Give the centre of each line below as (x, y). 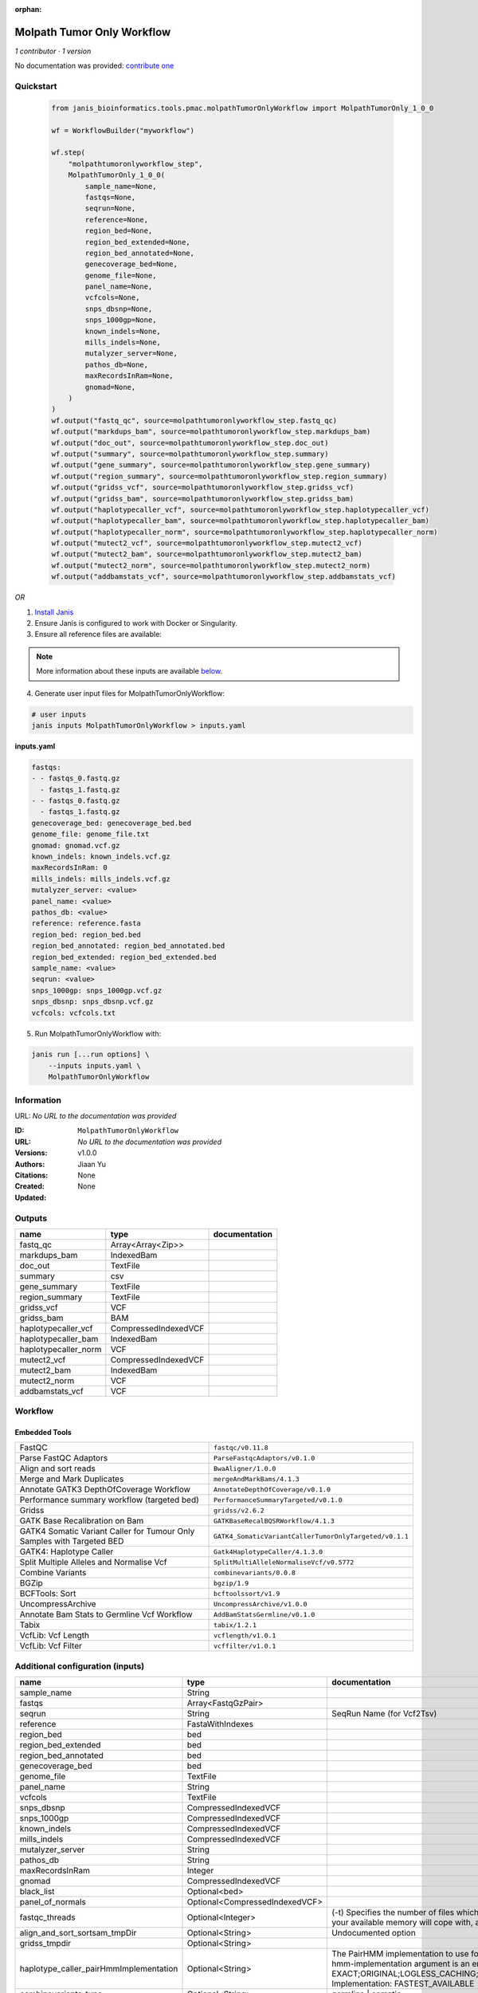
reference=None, (117, 220)
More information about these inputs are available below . (129, 671)
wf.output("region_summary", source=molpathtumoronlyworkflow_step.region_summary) (219, 476)
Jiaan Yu (92, 1164)
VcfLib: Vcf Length (54, 1636)
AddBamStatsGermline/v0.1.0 (264, 1614)
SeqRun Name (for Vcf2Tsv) (384, 1714)
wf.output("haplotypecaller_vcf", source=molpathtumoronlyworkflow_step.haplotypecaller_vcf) (241, 509)
